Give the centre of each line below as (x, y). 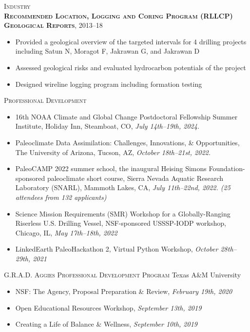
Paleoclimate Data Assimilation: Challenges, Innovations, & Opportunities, (127, 142)
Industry (17, 6)
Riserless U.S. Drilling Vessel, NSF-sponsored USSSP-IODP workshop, (121, 223)
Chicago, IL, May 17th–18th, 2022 (66, 232)
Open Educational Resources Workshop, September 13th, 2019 (108, 307)
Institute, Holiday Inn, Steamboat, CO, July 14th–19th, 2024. (107, 126)
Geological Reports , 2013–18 (53, 25)
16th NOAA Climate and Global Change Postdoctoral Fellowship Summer (126, 116)
